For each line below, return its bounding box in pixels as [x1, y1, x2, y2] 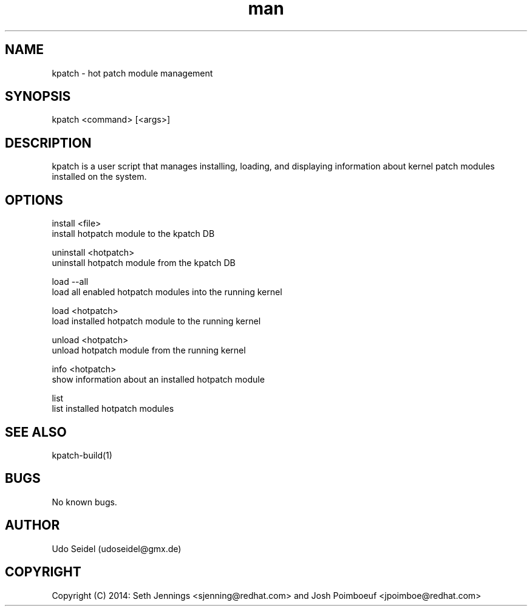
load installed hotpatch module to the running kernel [52, 316, 261, 327]
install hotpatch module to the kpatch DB [52, 228, 215, 239]
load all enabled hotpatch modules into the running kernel [52, 287, 282, 298]
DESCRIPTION [5, 135, 92, 151]
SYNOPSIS [5, 89, 71, 104]
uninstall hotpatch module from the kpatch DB [52, 258, 236, 268]
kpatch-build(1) [52, 449, 112, 460]
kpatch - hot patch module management [52, 67, 213, 78]
